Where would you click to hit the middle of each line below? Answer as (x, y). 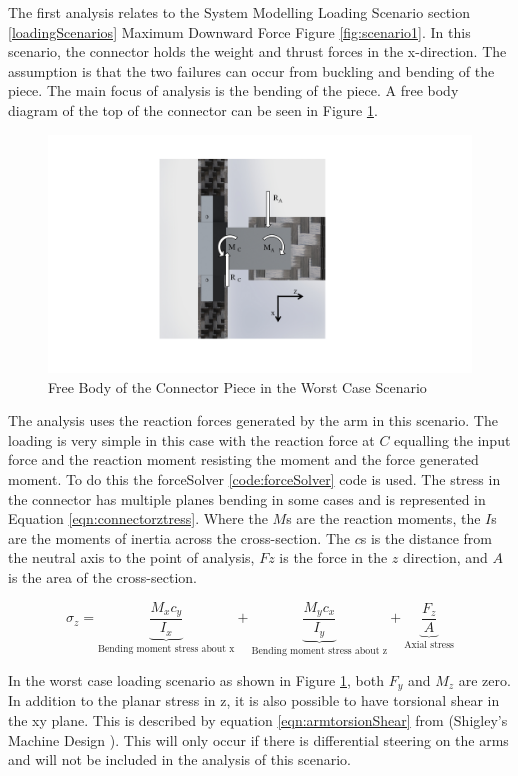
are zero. (484, 679)
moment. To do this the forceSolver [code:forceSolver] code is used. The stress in (254, 479)
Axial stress (429, 644)
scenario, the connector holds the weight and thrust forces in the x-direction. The (257, 51)
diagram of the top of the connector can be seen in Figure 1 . (193, 109)
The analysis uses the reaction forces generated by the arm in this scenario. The (253, 420)
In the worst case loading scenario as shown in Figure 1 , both (196, 679)
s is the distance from (426, 537)
